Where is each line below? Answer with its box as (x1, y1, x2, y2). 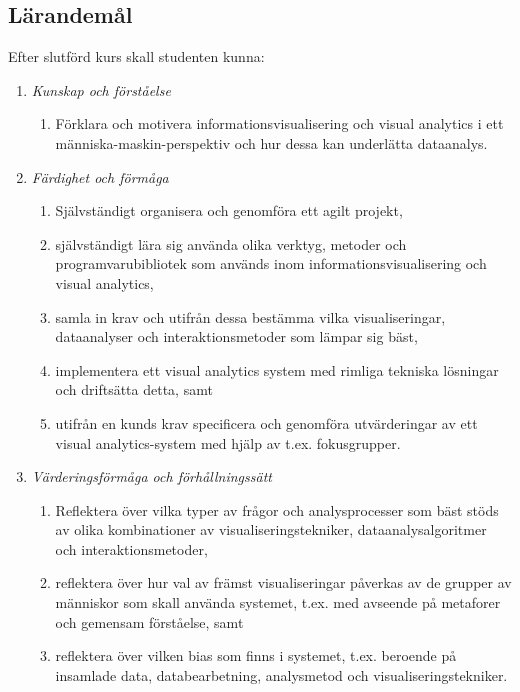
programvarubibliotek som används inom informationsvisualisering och (55, 253, 487, 274)
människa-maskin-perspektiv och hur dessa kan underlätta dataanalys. (55, 132, 488, 153)
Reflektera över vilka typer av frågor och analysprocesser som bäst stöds (55, 499, 499, 520)
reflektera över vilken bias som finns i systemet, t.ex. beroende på (55, 645, 457, 666)
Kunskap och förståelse (31, 79, 171, 100)
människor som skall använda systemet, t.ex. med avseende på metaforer (55, 592, 501, 613)
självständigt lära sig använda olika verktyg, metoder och (55, 233, 407, 254)
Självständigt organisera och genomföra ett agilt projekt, (55, 200, 403, 221)
